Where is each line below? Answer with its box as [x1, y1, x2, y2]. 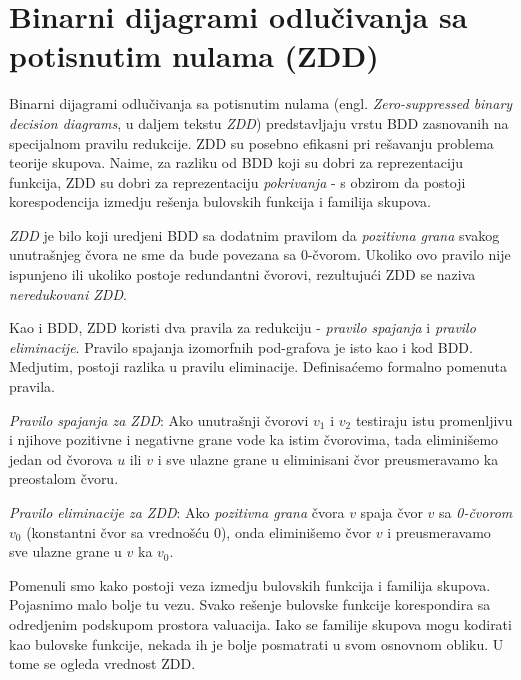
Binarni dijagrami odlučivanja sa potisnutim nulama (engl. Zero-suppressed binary [9, 93, 513, 114]
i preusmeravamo [387, 521, 491, 542]
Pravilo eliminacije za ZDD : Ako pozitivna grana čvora [9, 502, 345, 522]
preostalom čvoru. [9, 468, 119, 489]
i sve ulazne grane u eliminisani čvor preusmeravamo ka [157, 448, 499, 469]
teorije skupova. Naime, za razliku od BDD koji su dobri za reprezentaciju [9, 152, 463, 173]
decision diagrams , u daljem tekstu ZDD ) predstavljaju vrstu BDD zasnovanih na [9, 112, 509, 133]
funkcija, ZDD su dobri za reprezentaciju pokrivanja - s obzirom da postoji [9, 171, 466, 192]
